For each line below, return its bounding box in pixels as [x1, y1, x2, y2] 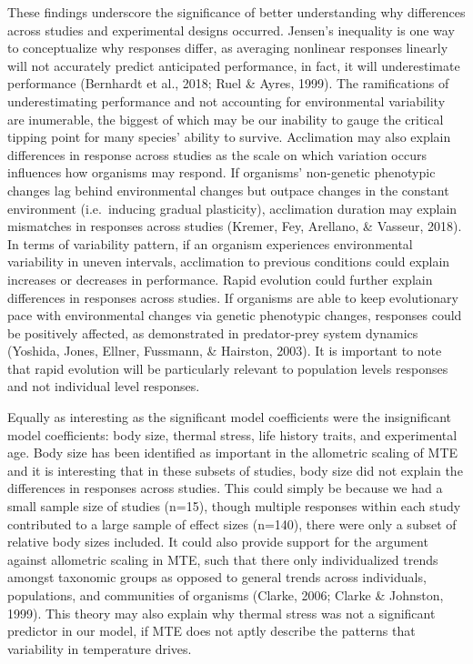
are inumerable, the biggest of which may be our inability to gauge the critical [7, 109, 444, 128]
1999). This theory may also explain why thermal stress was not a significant [7, 603, 436, 622]
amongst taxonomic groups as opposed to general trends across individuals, [7, 568, 427, 587]
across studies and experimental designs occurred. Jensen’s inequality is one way [7, 20, 455, 39]
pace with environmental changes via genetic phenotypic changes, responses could [7, 306, 462, 325]
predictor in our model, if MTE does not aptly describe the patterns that [7, 621, 416, 640]
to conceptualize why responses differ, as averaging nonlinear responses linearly [7, 38, 448, 57]
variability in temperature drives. [7, 639, 192, 658]
